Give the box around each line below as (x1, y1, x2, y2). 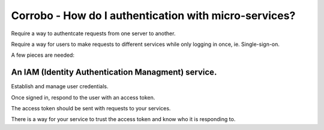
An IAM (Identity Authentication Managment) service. (11, 67, 217, 78)
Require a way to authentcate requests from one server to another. (11, 30, 176, 37)
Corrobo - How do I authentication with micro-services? (11, 9, 296, 22)
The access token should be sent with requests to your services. (11, 105, 171, 112)
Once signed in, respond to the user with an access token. (11, 94, 155, 101)
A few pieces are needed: (11, 51, 75, 59)
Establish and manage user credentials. (11, 83, 109, 90)
